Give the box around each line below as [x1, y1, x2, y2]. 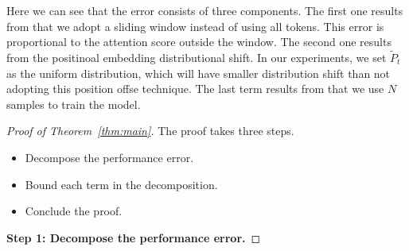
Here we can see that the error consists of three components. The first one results [6, 2, 403, 18]
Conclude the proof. [25, 203, 123, 219]
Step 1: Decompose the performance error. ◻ [6, 229, 261, 245]
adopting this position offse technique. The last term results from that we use [6, 80, 384, 97]
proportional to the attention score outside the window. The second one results [6, 33, 391, 50]
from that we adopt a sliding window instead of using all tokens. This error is [6, 17, 384, 34]
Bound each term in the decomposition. [25, 176, 218, 192]
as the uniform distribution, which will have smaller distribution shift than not [6, 64, 391, 81]
